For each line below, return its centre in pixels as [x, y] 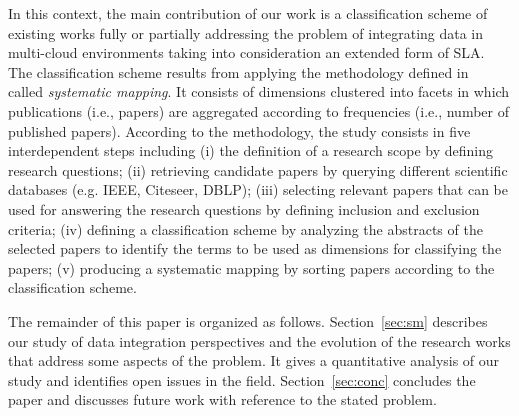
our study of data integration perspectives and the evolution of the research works [259, 340]
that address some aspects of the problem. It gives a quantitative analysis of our [254, 360]
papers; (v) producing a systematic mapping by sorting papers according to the [251, 267]
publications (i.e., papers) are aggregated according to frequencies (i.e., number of [258, 110]
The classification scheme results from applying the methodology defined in [238, 71]
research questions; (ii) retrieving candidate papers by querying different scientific [258, 169]
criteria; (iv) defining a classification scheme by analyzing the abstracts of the [245, 228]
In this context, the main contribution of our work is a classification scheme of [248, 13]
